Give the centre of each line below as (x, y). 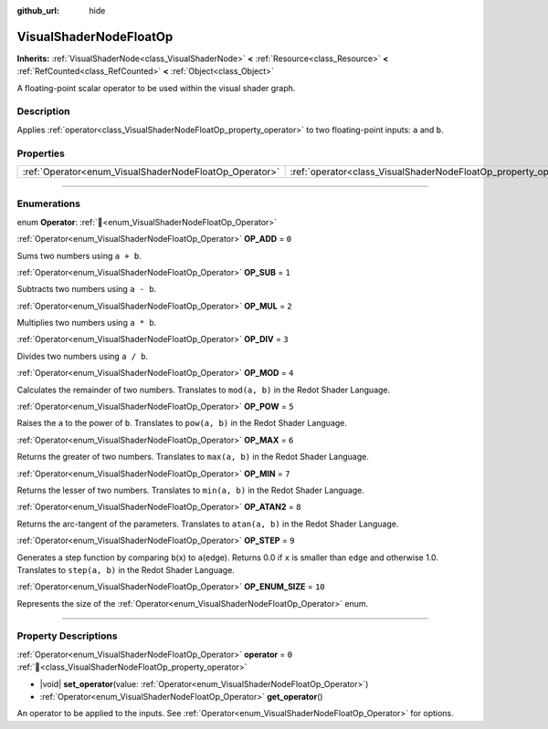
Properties (41, 153)
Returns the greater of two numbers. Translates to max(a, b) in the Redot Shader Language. (193, 457)
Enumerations (49, 203)
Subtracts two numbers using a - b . (87, 289)
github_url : (38, 10)
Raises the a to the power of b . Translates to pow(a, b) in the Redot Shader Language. (182, 423)
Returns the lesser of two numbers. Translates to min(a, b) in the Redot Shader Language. (191, 490)
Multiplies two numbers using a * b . (87, 323)
